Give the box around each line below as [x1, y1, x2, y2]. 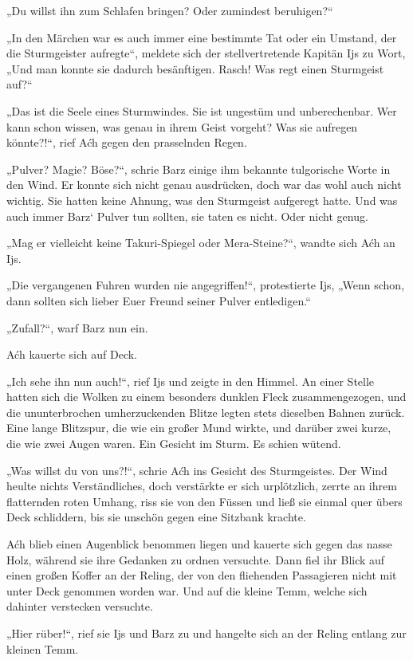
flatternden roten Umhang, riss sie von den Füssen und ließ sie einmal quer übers [6, 493, 403, 509]
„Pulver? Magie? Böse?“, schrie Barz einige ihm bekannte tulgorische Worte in [6, 160, 391, 177]
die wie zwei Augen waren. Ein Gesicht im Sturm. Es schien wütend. [6, 435, 341, 452]
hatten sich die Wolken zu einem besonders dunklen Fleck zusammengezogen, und [6, 388, 407, 405]
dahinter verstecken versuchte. [6, 598, 153, 615]
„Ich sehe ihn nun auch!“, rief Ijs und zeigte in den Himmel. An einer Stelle [6, 372, 375, 389]
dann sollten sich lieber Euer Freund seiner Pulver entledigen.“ [6, 292, 311, 308]
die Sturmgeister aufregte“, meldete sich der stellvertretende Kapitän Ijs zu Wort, [6, 45, 406, 61]
